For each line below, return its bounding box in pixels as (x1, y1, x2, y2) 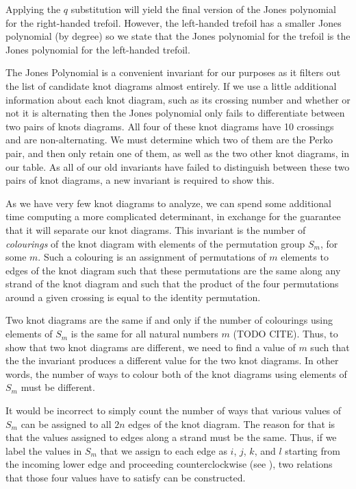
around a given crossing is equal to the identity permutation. (5, 289, 261, 304)
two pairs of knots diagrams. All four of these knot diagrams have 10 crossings (5, 119, 334, 133)
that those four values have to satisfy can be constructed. (5, 470, 246, 484)
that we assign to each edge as (100, 443, 227, 457)
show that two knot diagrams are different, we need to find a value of (5, 339, 296, 354)
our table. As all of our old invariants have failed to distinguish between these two (5, 159, 350, 174)
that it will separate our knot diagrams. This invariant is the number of (5, 222, 306, 237)
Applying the (5, 2, 61, 16)
